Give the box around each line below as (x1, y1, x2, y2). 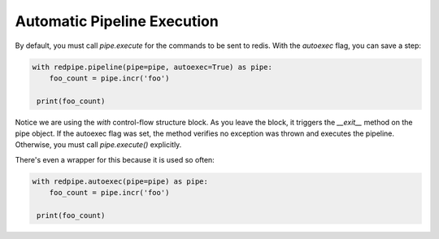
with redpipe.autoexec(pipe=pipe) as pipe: (32, 176, 209, 186)
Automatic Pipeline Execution (15, 12, 219, 30)
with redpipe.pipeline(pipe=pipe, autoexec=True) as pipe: (32, 62, 272, 72)
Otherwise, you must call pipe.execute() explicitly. (15, 140, 182, 150)
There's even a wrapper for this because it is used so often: (15, 154, 215, 164)
